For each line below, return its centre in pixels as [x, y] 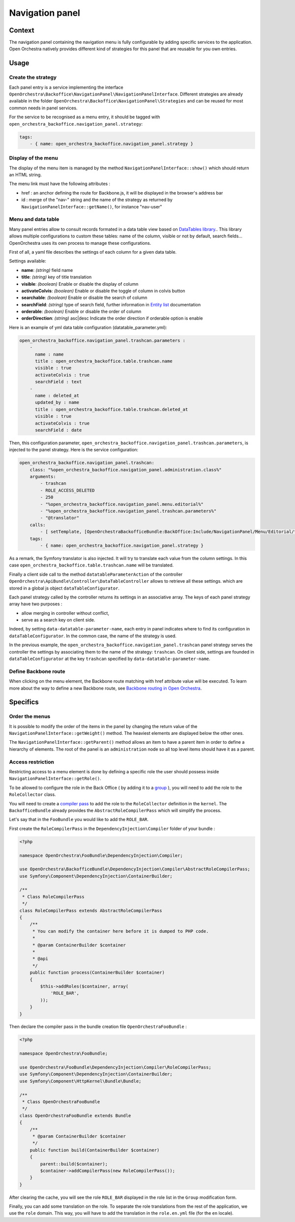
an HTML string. [25, 175]
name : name [49, 354]
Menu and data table [34, 219]
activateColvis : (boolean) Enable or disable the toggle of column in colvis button [103, 291]
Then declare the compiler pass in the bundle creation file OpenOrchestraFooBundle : [98, 1026]
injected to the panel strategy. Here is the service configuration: [74, 450]
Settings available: [28, 261]
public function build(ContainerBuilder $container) [95, 1150]
